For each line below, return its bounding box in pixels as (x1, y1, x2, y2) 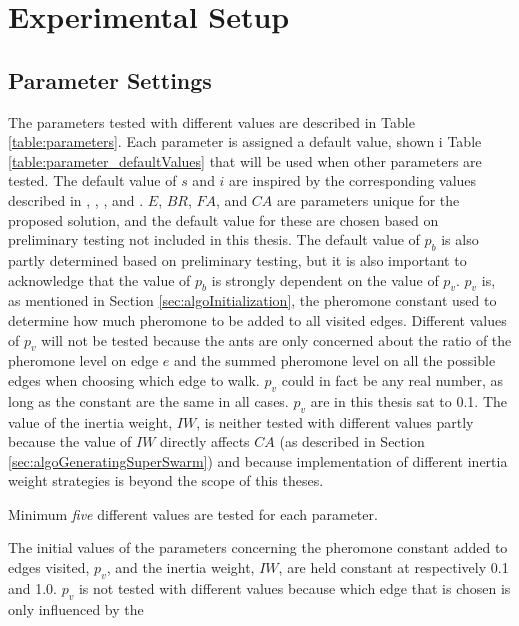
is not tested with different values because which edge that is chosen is (78, 577, 511, 598)
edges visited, (8, 557, 90, 578)
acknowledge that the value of (8, 269, 191, 290)
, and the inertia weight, (106, 557, 255, 578)
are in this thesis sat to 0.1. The (310, 390, 507, 411)
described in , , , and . (8, 189, 144, 210)
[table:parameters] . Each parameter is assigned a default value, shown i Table (8, 131, 482, 152)
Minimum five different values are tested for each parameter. (8, 503, 378, 524)
